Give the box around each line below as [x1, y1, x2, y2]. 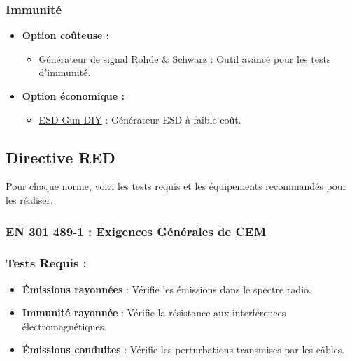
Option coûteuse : [22, 28, 110, 43]
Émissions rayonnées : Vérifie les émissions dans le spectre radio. [22, 281, 311, 296]
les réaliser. [6, 192, 53, 207]
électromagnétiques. [22, 318, 107, 333]
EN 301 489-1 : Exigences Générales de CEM [6, 222, 267, 240]
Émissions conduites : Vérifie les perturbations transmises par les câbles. [22, 342, 345, 357]
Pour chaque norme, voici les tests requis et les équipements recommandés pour [6, 179, 346, 193]
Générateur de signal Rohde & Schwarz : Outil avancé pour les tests [38, 51, 331, 66]
